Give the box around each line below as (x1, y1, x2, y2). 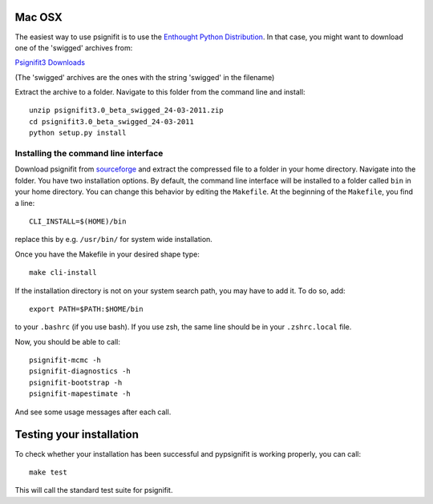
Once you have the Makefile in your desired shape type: (14, 249, 200, 259)
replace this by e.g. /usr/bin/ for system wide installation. (14, 235, 212, 244)
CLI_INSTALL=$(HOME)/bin (29, 216, 127, 226)
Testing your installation (14, 428, 140, 442)
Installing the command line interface (14, 148, 164, 159)
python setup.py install (29, 128, 127, 138)
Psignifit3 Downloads (14, 58, 86, 67)
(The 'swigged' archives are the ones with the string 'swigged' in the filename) (14, 72, 275, 82)
